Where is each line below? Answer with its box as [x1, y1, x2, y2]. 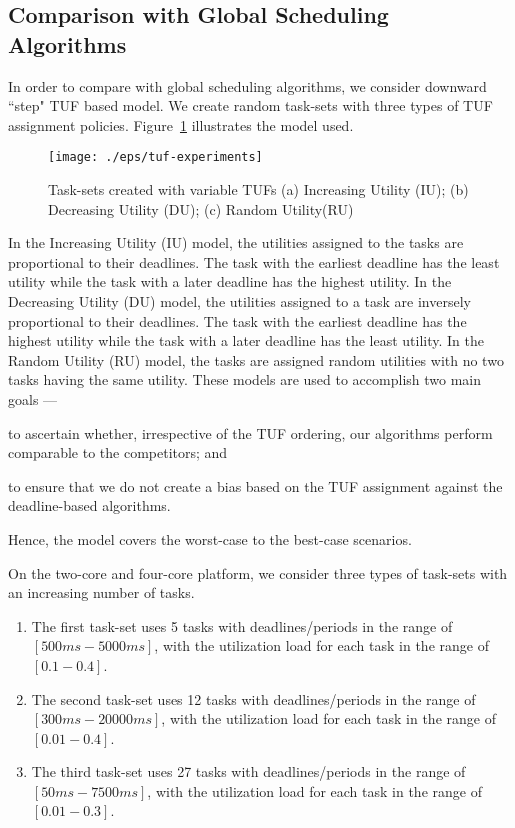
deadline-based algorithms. [8, 495, 171, 516]
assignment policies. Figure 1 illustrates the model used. [8, 114, 354, 135]
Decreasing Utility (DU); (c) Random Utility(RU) [48, 198, 354, 219]
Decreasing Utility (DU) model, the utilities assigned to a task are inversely [8, 291, 471, 311]
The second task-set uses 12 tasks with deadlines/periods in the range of [31, 688, 476, 709]
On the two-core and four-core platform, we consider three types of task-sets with [8, 562, 508, 583]
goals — [8, 388, 58, 409]
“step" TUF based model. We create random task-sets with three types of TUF [8, 95, 493, 116]
